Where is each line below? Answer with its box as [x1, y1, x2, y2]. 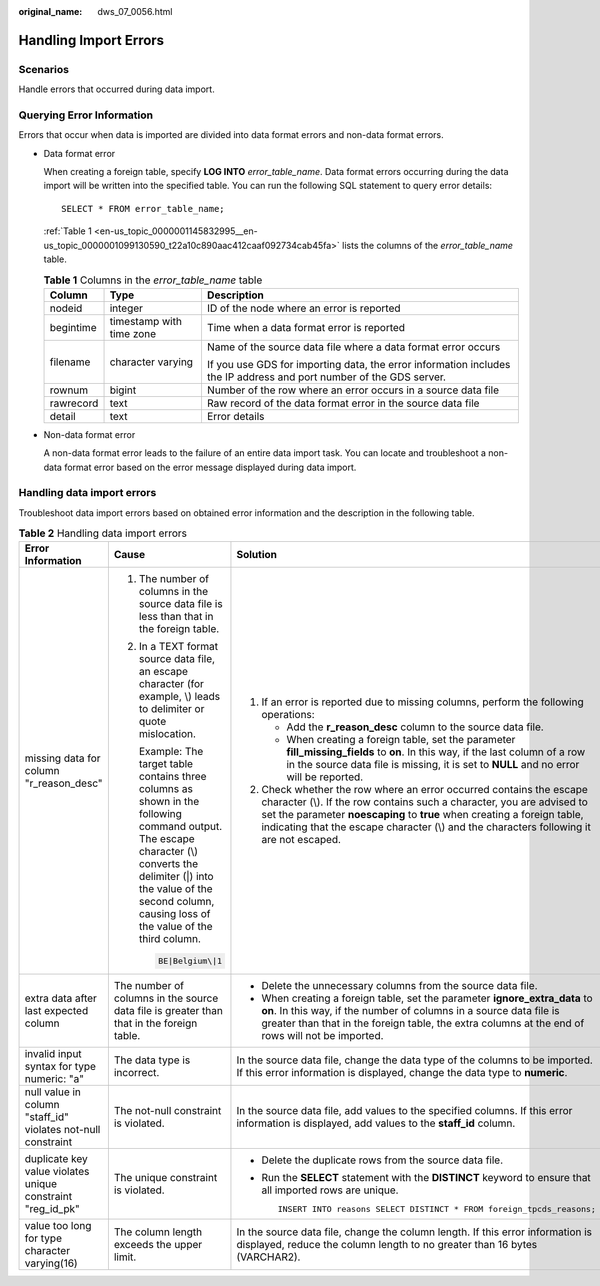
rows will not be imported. [261, 1029, 384, 1043]
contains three [138, 770, 207, 784]
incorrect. [113, 1066, 160, 1080]
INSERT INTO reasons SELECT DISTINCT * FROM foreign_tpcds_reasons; [277, 1204, 597, 1215]
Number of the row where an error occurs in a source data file [206, 383, 500, 397]
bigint [109, 383, 137, 397]
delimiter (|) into [138, 870, 214, 884]
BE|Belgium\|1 [158, 956, 223, 967]
